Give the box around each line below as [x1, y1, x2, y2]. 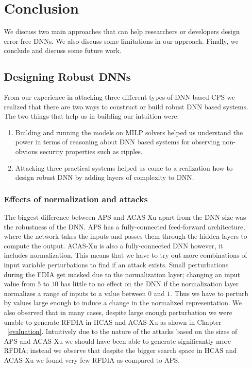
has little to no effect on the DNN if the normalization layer [60, 279, 239, 289]
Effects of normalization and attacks [4, 193, 148, 205]
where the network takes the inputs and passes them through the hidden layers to [4, 231, 247, 241]
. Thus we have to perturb [170, 288, 249, 298]
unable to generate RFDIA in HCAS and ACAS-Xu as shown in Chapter [4, 316, 221, 327]
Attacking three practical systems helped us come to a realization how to [15, 162, 233, 173]
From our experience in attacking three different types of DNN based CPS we [4, 92, 235, 102]
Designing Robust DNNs [4, 69, 131, 84]
